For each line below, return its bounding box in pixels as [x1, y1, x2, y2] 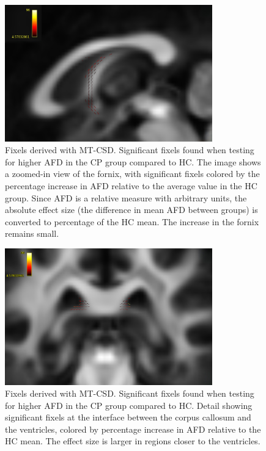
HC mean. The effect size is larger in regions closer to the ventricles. [5, 435, 260, 447]
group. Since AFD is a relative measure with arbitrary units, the [5, 191, 247, 204]
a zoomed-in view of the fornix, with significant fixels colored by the [5, 167, 260, 180]
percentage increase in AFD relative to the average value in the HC [5, 179, 257, 192]
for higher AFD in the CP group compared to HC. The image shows [5, 155, 261, 168]
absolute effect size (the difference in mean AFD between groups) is [5, 203, 258, 216]
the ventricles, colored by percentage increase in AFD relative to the [5, 422, 261, 435]
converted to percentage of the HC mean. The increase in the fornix [5, 215, 259, 228]
